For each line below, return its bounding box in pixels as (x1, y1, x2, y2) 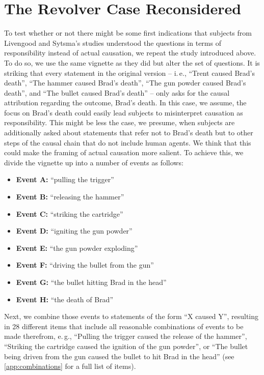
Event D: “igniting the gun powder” (16, 225, 133, 236)
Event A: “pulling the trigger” (16, 174, 114, 185)
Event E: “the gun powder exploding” (16, 242, 138, 253)
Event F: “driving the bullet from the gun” (16, 259, 154, 270)
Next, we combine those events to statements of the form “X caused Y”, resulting (4, 311, 258, 322)
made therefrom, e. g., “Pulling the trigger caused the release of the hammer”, (4, 331, 247, 341)
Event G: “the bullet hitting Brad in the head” (16, 277, 167, 287)
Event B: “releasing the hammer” (16, 191, 124, 202)
